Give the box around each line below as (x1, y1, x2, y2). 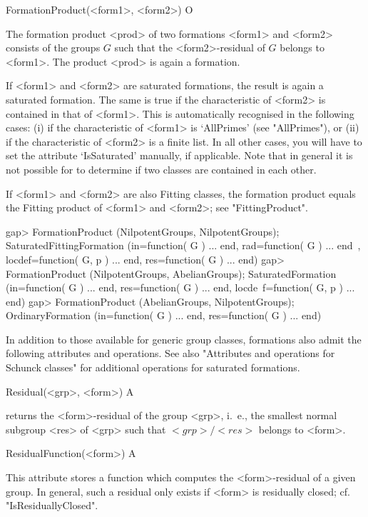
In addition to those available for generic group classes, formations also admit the (6, 331, 362, 346)
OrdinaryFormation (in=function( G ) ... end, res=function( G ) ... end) (6, 308, 322, 323)
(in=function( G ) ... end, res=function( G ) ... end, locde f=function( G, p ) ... (6, 280, 355, 295)
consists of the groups (6, 40, 101, 55)
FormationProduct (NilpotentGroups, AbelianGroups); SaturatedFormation (6, 266, 337, 281)
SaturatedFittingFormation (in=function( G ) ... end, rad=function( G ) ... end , (6, 238, 361, 253)
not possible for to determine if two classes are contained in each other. (6, 161, 317, 176)
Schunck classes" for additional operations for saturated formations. (6, 360, 300, 375)
